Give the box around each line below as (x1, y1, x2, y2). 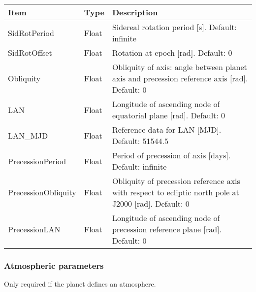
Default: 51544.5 (112, 135, 168, 146)
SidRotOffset (8, 47, 52, 58)
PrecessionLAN (8, 223, 61, 235)
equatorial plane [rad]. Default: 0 (112, 109, 225, 121)
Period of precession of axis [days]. (112, 149, 231, 161)
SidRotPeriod (8, 27, 54, 38)
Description (112, 6, 158, 18)
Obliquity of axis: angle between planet (112, 61, 247, 73)
